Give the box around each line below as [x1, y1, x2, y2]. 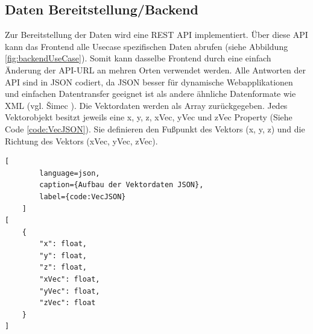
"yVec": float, [39, 286, 100, 295]
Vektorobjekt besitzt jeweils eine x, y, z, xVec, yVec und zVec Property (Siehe [5, 111, 292, 123]
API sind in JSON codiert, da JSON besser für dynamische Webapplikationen [5, 75, 293, 88]
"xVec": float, [39, 275, 100, 284]
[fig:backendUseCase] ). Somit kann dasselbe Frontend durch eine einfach [5, 52, 271, 64]
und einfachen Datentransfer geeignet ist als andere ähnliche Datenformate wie [5, 87, 296, 100]
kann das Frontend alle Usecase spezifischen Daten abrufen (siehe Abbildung [5, 40, 288, 52]
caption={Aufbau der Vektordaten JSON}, [39, 181, 204, 190]
